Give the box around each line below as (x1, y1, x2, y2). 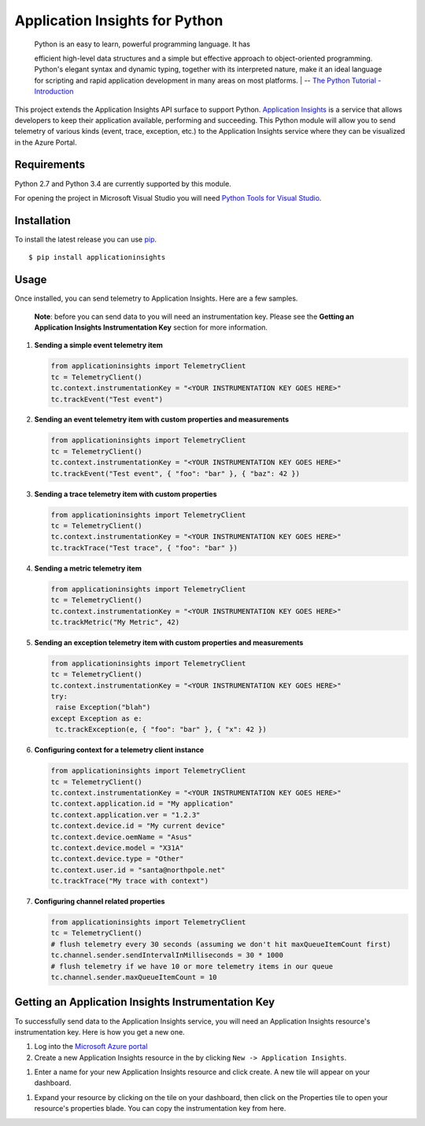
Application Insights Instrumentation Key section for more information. (34, 323, 268, 332)
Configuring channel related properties (34, 897, 165, 906)
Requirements (14, 158, 86, 172)
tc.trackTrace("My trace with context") (50, 877, 209, 885)
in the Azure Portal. (14, 138, 78, 147)
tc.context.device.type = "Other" (50, 855, 184, 863)
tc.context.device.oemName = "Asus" (50, 833, 193, 841)
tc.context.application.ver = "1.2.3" (50, 810, 201, 819)
